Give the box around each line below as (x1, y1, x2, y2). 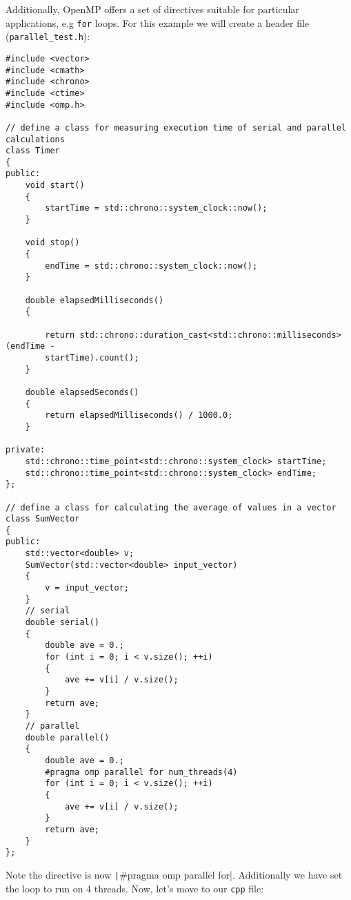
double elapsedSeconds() (25, 387, 139, 397)
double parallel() (25, 732, 110, 743)
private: (6, 445, 46, 455)
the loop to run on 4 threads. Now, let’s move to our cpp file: (6, 881, 264, 895)
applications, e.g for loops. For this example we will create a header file (6, 15, 310, 30)
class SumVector (6, 514, 80, 524)
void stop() (25, 238, 80, 248)
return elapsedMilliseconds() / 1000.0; (45, 410, 233, 421)
